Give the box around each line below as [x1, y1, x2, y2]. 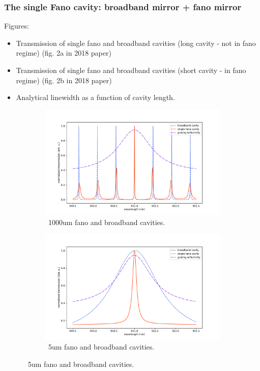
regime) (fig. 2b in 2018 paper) [16, 75, 112, 85]
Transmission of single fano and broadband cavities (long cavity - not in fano [16, 37, 256, 48]
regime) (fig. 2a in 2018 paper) [16, 47, 111, 58]
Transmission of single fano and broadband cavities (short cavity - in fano [16, 65, 246, 75]
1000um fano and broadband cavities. [48, 216, 165, 227]
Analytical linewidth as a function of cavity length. [16, 92, 175, 103]
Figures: [4, 20, 29, 31]
